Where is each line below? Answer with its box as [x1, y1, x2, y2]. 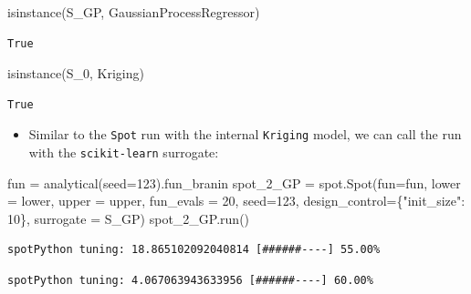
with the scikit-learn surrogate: [28, 143, 219, 162]
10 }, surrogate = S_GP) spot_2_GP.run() [7, 208, 250, 228]
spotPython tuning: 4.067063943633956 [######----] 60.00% [7, 274, 373, 288]
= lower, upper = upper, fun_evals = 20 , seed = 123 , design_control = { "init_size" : [7, 191, 466, 210]
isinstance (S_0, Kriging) [7, 64, 144, 83]
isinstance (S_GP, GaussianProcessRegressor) [7, 3, 260, 21]
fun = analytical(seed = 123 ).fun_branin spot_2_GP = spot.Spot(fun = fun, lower [7, 173, 461, 192]
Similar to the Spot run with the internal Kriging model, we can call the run [28, 125, 462, 144]
